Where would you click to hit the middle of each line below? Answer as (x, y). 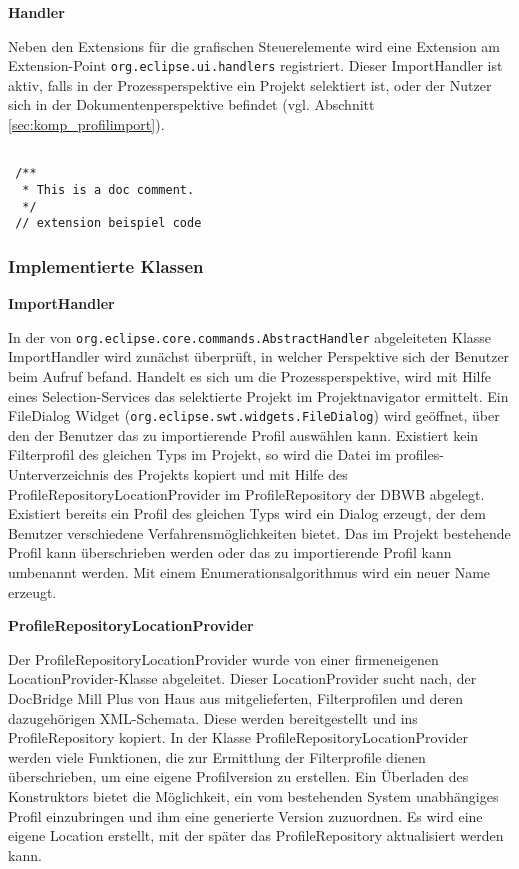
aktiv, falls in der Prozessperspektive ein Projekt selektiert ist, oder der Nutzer (250, 84)
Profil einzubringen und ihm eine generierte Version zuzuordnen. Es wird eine (245, 815)
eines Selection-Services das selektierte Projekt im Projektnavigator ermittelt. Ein (258, 395)
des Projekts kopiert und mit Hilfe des (230, 474)
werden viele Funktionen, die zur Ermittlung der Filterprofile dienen (217, 756)
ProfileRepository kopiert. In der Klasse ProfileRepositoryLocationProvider (238, 737)
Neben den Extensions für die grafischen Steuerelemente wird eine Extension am (254, 45)
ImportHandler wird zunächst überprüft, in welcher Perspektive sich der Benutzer (259, 356)
